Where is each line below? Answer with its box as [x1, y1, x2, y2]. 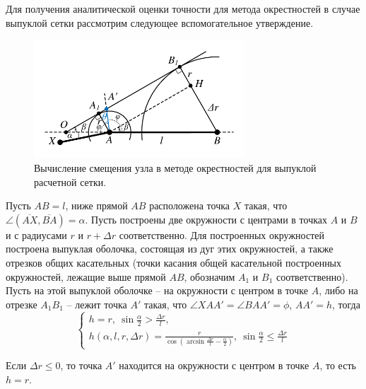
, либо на [319, 283, 358, 298]
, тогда [332, 296, 360, 311]
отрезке [6, 296, 37, 311]
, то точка [60, 358, 102, 373]
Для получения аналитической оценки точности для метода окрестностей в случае [6, 1, 360, 16]
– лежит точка [66, 296, 127, 311]
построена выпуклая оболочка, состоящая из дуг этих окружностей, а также [6, 241, 333, 256]
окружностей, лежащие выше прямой [6, 269, 166, 284]
